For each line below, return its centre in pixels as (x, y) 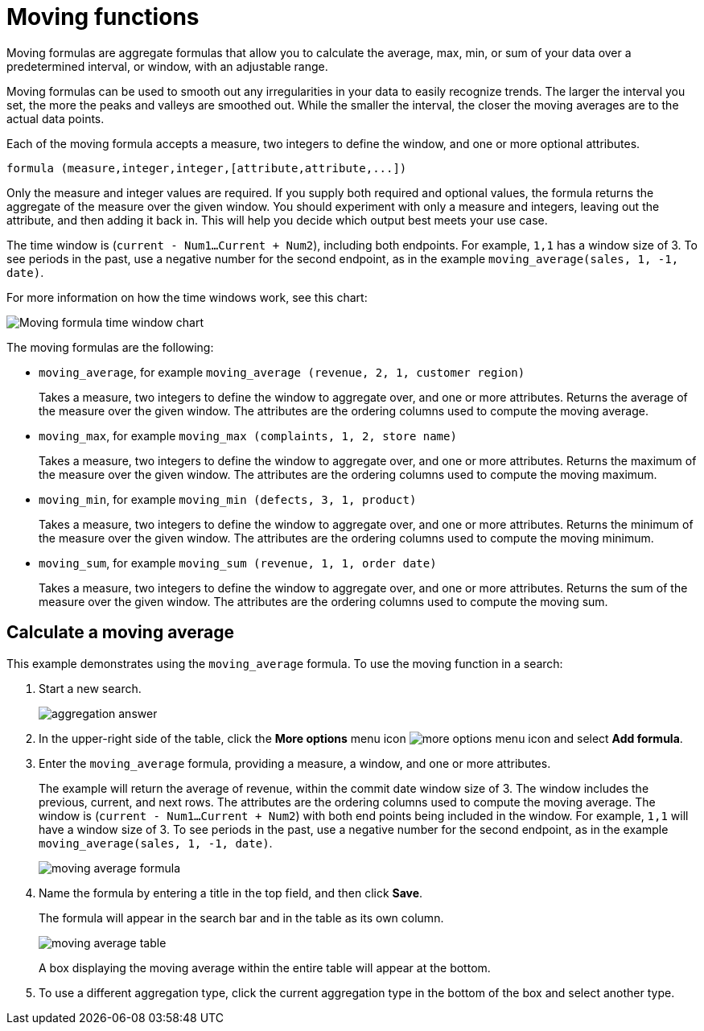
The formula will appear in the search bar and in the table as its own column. (241, 918)
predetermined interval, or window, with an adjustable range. (167, 66)
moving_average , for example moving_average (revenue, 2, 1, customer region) (282, 372)
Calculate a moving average (120, 633)
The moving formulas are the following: (110, 347)
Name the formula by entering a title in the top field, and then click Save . (231, 893)
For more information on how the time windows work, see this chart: (187, 297)
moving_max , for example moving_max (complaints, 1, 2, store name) (248, 435)
